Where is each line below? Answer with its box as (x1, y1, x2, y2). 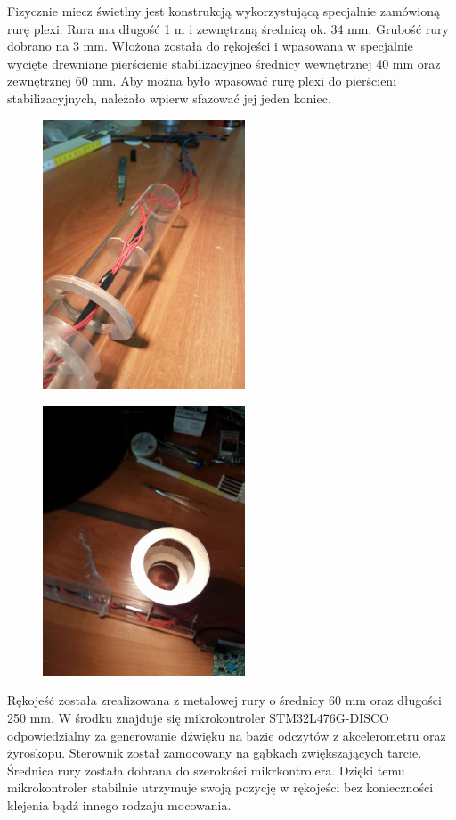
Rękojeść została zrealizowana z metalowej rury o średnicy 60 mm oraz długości (7, 691, 442, 709)
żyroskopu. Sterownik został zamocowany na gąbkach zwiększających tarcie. (7, 743, 422, 762)
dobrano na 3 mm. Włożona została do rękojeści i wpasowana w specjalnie (7, 37, 413, 55)
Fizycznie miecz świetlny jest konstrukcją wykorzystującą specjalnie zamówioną (7, 2, 440, 20)
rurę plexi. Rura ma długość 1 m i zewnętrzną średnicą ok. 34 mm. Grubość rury (7, 19, 449, 37)
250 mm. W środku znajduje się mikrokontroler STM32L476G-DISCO (7, 709, 389, 727)
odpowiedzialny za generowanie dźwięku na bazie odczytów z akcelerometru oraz (7, 726, 446, 744)
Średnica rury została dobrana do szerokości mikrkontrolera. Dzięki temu (7, 760, 405, 779)
